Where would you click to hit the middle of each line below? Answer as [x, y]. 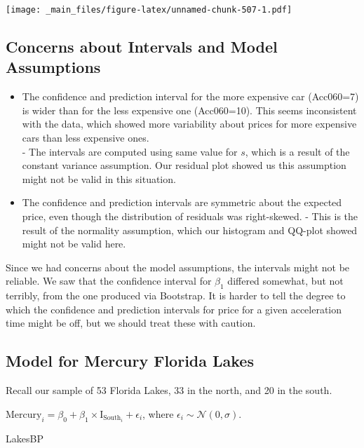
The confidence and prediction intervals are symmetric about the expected [182, 202]
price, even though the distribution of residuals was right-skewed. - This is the [190, 216]
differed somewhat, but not [285, 281]
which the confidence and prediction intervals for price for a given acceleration [174, 309]
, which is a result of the [297, 151]
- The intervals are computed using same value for [130, 151]
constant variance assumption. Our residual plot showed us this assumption [184, 165]
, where [158, 413]
